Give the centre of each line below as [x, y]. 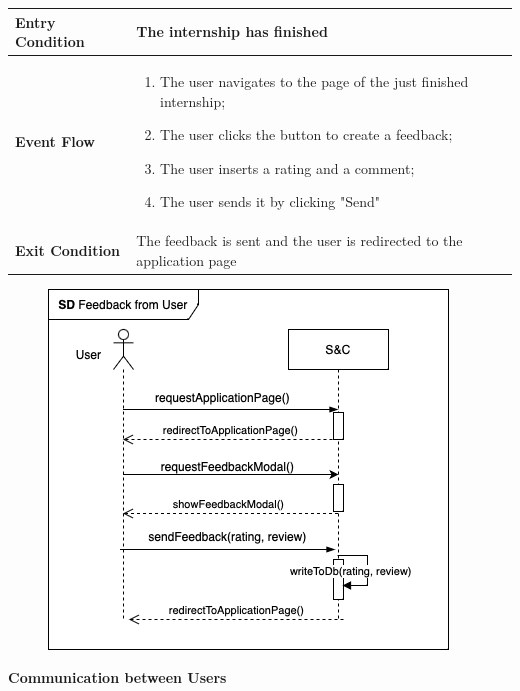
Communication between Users [117, 677]
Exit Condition [67, 249]
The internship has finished [232, 31]
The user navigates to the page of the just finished [314, 80]
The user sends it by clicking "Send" [270, 201]
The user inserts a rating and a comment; [287, 167]
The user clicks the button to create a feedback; [306, 134]
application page [186, 259]
